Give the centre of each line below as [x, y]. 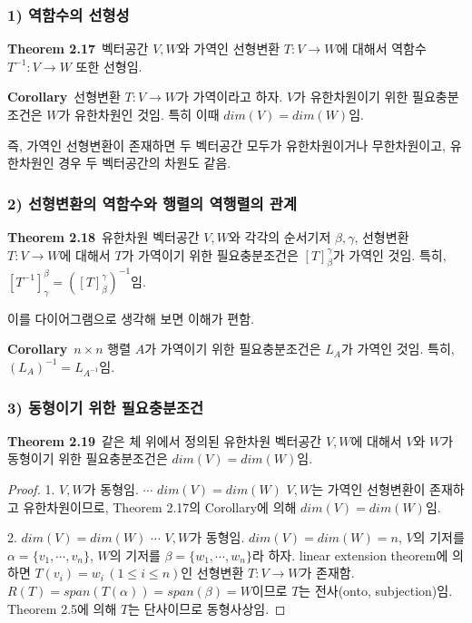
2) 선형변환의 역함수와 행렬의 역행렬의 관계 [152, 203]
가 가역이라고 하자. [230, 97]
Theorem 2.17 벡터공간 [78, 49]
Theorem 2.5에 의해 [62, 608]
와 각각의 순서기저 [280, 237]
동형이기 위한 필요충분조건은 [88, 458]
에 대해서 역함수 [381, 49]
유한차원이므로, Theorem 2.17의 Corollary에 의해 [160, 506]
